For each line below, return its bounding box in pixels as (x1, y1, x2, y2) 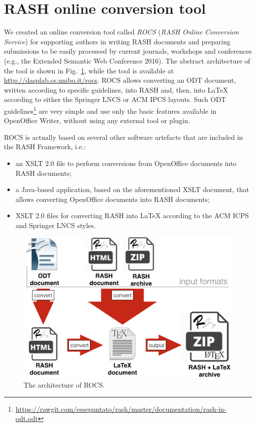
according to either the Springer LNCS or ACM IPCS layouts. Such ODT (4, 94, 226, 104)
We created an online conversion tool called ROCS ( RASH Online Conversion (4, 27, 239, 37)
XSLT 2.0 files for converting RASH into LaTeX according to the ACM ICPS (15, 210, 249, 221)
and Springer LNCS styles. (15, 220, 96, 230)
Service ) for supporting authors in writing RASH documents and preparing (4, 36, 230, 46)
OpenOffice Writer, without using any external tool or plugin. (4, 115, 190, 126)
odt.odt (15, 413, 38, 424)
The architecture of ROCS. (24, 380, 105, 390)
